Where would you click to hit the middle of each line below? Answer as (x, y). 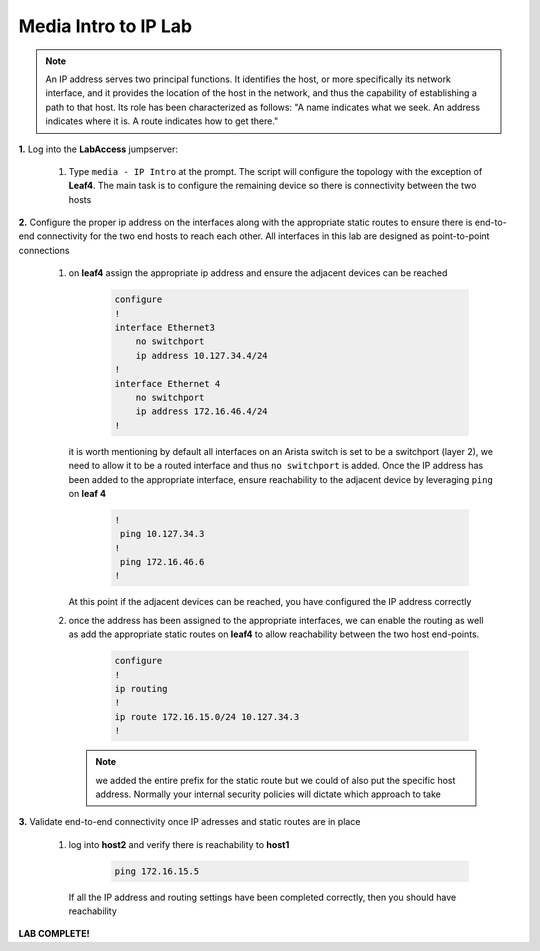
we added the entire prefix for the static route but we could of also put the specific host (275, 780)
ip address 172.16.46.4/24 (202, 411)
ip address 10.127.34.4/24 (202, 355)
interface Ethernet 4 (167, 383)
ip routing (141, 688)
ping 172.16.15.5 (157, 871)
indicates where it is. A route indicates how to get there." (162, 121)
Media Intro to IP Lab (105, 26)
